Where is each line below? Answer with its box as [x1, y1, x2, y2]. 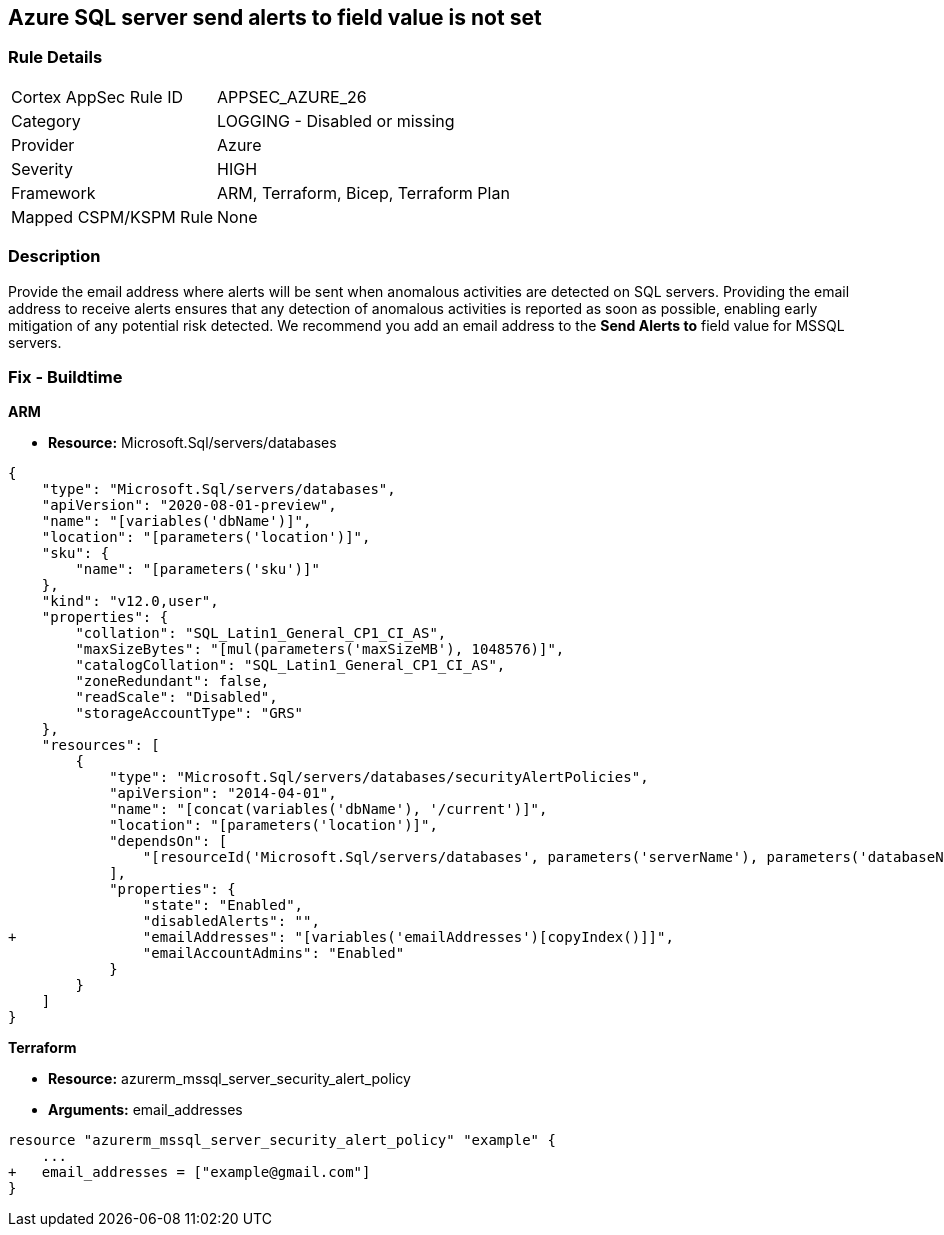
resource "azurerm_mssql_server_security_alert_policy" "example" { [8, 1132, 556, 1149]
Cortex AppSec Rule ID [11, 86, 184, 107]
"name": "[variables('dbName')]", [41, 513, 312, 530]
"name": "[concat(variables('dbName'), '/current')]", [109, 801, 548, 818]
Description [8, 246, 101, 267]
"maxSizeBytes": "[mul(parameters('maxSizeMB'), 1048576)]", [75, 641, 565, 658]
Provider [11, 134, 75, 155]
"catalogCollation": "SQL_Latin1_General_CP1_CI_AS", [75, 657, 506, 674]
